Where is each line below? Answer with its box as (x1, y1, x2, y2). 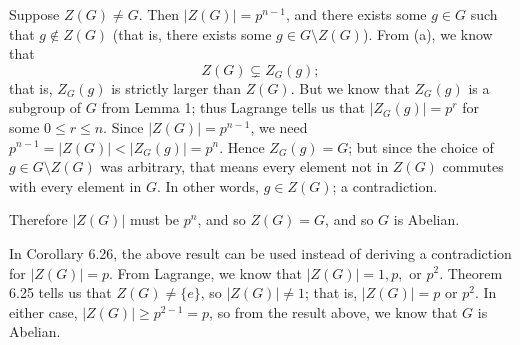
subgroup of (9, 97, 82, 118)
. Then (138, 4, 180, 24)
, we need (250, 116, 308, 137)
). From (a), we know (362, 23, 493, 44)
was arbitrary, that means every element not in (100, 156, 389, 177)
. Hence (219, 136, 265, 157)
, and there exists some (285, 4, 427, 24)
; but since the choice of (348, 136, 494, 157)
